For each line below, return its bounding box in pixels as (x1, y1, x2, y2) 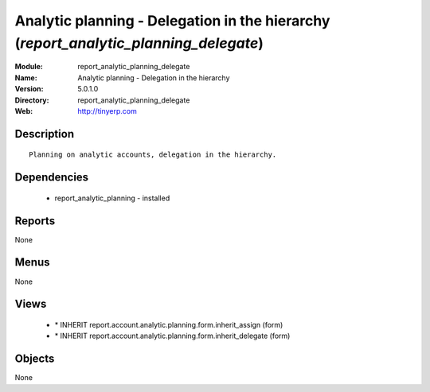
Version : (14, 84, 44, 94)
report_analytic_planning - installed (54, 193, 170, 203)
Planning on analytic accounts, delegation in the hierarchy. (29, 150, 277, 159)
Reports (14, 214, 56, 227)
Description (14, 127, 75, 141)
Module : (14, 62, 43, 72)
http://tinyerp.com (77, 106, 137, 115)
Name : (14, 72, 37, 83)
